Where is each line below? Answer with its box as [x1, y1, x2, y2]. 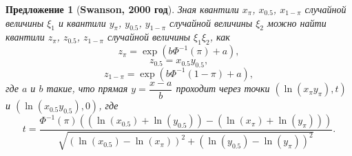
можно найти [267, 15, 327, 30]
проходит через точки [176, 81, 270, 96]
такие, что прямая [46, 81, 128, 96]
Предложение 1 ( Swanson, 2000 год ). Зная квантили [6, 2, 239, 16]
